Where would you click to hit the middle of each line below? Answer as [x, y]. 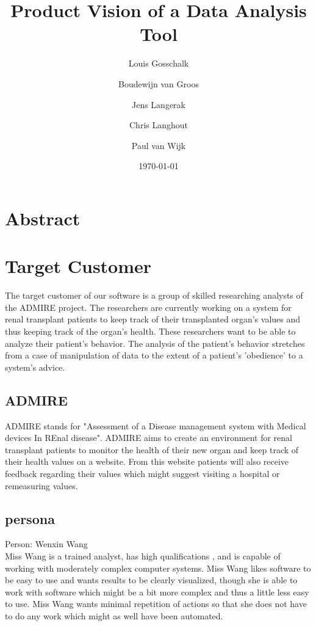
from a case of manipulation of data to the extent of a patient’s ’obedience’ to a [154, 355]
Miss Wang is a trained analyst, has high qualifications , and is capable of [143, 555]
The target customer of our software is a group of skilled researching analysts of [154, 295]
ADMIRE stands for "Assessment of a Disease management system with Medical [156, 425]
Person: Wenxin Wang [46, 544]
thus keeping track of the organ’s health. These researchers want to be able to [150, 331]
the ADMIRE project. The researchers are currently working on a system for [148, 307]
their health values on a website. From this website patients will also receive [147, 461]
